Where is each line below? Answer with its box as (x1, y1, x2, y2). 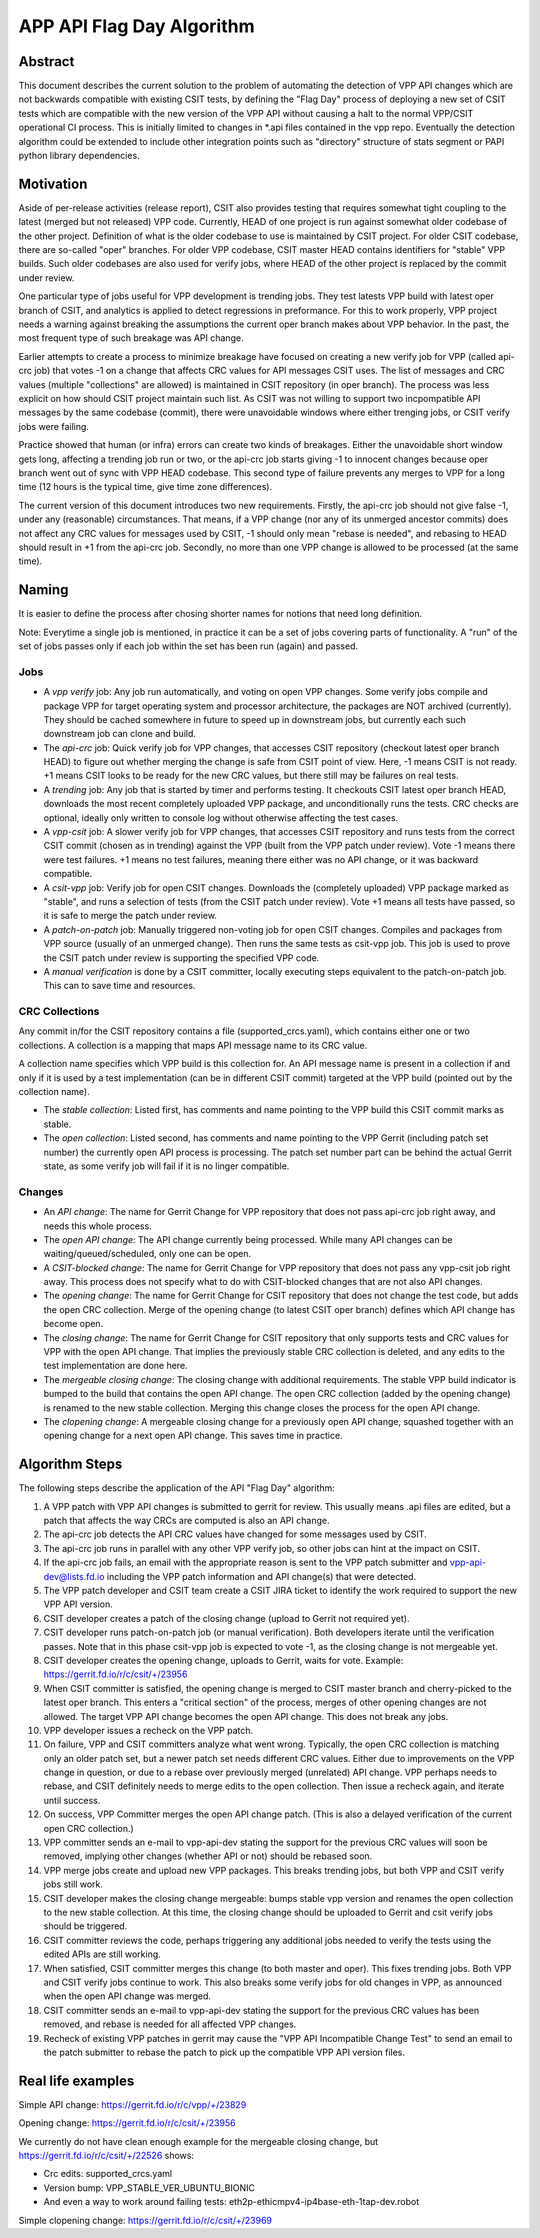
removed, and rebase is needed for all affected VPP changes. (43, 2018, 297, 2030)
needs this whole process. (43, 1220, 152, 1232)
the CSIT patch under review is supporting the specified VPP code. (43, 951, 320, 964)
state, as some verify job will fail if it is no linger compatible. (43, 1160, 290, 1172)
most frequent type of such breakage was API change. (18, 332, 244, 344)
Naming (18, 581, 69, 599)
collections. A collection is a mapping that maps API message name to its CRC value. (18, 1039, 368, 1051)
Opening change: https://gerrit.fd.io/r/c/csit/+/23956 (18, 2117, 236, 2129)
